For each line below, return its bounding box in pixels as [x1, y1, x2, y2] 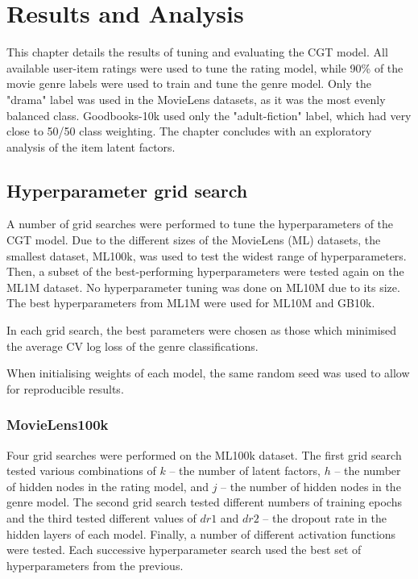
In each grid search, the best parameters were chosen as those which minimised [6, 322, 397, 339]
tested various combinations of [6, 462, 156, 479]
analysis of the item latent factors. [6, 138, 176, 155]
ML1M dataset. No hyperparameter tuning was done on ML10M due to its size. [6, 278, 400, 295]
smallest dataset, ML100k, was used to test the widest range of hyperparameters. [6, 247, 407, 264]
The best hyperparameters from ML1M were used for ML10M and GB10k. [6, 294, 375, 311]
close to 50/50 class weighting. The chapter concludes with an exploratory [6, 123, 372, 140]
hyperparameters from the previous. [6, 556, 184, 573]
